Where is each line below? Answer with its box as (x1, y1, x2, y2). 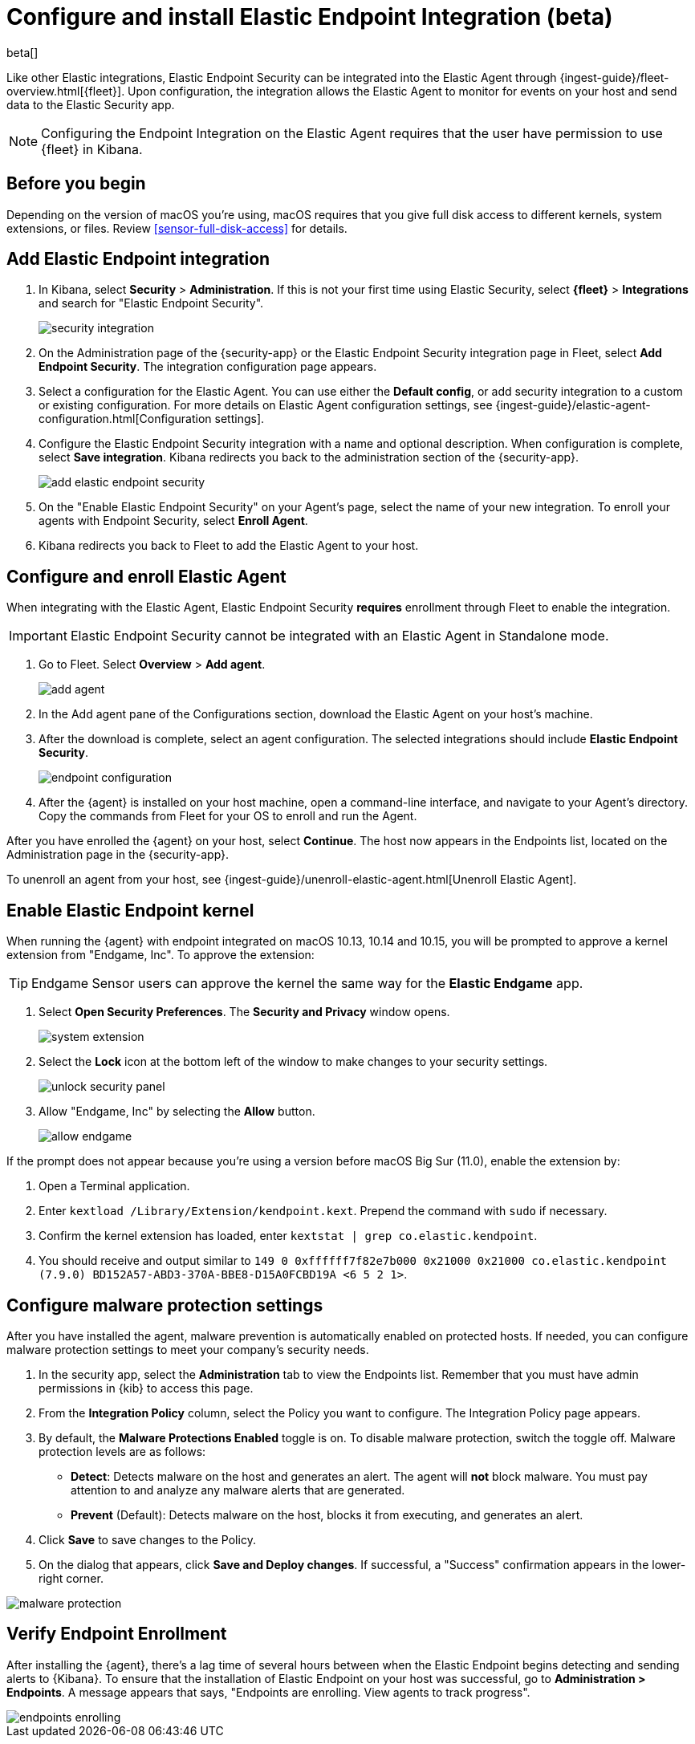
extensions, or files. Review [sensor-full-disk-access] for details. (6, 221, 347, 235)
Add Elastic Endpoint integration (6, 249, 270, 270)
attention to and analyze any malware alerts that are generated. (71, 1482, 405, 1497)
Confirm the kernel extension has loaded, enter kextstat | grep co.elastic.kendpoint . (39, 1229, 538, 1243)
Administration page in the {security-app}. (6, 848, 230, 862)
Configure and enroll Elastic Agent (6, 566, 287, 587)
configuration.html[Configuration (39, 412, 212, 426)
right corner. (39, 1571, 104, 1585)
